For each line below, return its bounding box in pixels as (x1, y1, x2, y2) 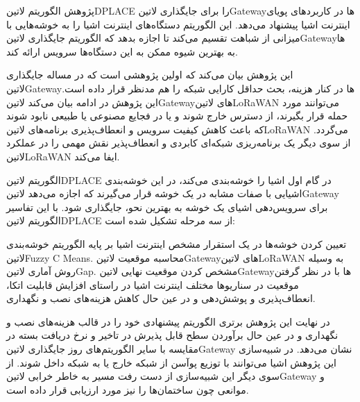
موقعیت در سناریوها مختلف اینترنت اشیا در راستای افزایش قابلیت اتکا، (6, 277, 299, 292)
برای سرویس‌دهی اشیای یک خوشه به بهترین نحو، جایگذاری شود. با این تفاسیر (6, 199, 328, 214)
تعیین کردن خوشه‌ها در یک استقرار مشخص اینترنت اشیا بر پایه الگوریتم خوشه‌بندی (6, 236, 347, 251)
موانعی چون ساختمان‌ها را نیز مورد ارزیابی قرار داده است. (6, 382, 249, 396)
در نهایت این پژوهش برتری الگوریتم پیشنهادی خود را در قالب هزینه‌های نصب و (6, 314, 330, 328)
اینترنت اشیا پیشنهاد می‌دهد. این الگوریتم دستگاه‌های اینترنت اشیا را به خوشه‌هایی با (6, 17, 350, 31)
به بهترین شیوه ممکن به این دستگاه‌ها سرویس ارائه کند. (6, 44, 238, 58)
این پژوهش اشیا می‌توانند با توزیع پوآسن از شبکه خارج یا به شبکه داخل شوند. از (6, 355, 337, 369)
